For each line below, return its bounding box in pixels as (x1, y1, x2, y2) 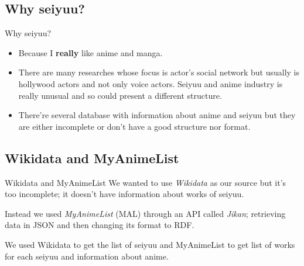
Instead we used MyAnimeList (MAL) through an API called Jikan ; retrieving (5, 207, 286, 219)
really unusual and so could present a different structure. (18, 89, 222, 101)
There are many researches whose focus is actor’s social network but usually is (18, 66, 299, 78)
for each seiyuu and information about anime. (5, 250, 169, 262)
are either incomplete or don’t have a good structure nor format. (18, 120, 251, 132)
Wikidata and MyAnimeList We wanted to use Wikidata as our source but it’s (5, 176, 286, 188)
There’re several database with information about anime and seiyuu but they (18, 109, 296, 121)
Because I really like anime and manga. (18, 46, 163, 58)
